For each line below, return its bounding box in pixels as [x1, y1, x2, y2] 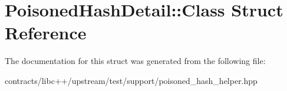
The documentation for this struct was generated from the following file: [5, 55, 266, 67]
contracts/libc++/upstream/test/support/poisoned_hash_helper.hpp [5, 74, 258, 86]
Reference [5, 21, 87, 45]
